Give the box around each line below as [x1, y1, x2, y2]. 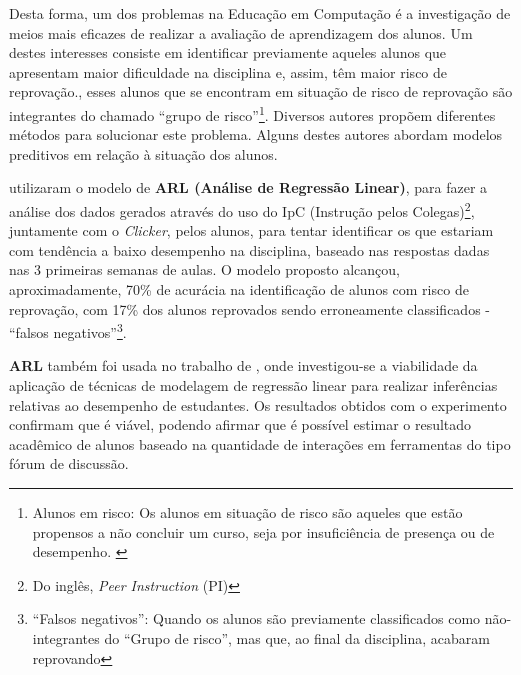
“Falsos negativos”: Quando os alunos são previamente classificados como [32, 608, 481, 629]
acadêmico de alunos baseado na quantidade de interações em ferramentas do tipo [9, 433, 511, 454]
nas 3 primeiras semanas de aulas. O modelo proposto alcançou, [9, 259, 401, 280]
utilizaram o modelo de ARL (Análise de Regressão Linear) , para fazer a [9, 177, 488, 198]
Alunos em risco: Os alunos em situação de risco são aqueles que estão [32, 502, 463, 523]
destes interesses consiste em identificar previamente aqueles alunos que [9, 42, 447, 63]
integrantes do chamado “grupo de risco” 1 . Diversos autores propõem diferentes [9, 101, 496, 125]
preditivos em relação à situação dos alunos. [9, 143, 278, 164]
